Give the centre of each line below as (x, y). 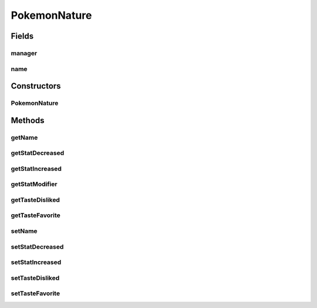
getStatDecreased (38, 153)
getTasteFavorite (36, 215)
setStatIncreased (36, 262)
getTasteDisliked (35, 199)
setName (24, 231)
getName (24, 137)
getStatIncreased (36, 168)
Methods (28, 120)
